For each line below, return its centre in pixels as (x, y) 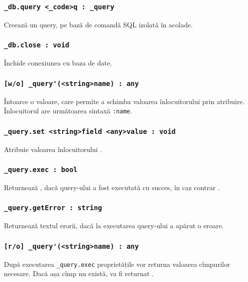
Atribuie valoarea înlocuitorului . (53, 149)
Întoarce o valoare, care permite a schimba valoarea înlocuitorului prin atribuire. (124, 101)
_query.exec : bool (41, 170)
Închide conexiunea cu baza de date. (58, 63)
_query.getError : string (53, 208)
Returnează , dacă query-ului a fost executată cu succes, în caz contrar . (112, 187)
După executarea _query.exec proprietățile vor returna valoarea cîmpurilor (117, 264)
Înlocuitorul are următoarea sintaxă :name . (68, 111)
